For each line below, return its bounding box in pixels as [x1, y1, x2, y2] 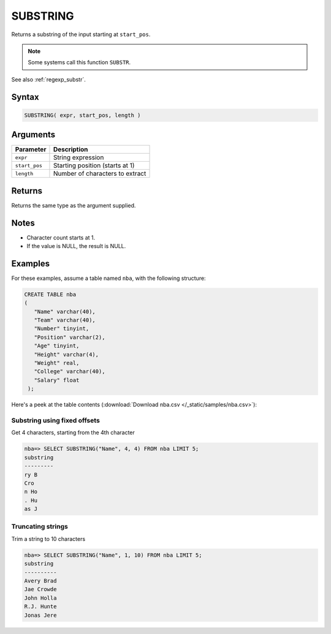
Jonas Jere [24, 611, 57, 619]
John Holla [24, 594, 57, 602]
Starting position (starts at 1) [53, 161, 135, 170]
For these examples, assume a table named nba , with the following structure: [11, 274, 206, 282]
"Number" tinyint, [34, 325, 89, 332]
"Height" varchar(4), [34, 351, 99, 358]
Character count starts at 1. [26, 233, 96, 241]
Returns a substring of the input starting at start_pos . [11, 31, 151, 38]
